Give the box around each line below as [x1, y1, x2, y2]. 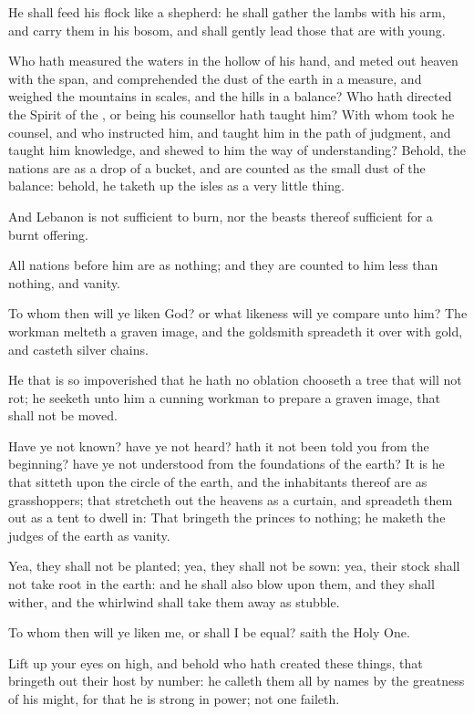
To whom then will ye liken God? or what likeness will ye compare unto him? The [8, 304, 468, 323]
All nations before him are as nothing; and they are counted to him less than [8, 255, 438, 274]
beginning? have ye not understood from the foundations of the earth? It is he [8, 454, 445, 473]
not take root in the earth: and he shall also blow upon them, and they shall [8, 574, 435, 594]
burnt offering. [8, 224, 88, 243]
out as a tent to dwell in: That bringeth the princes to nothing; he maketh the [8, 508, 446, 527]
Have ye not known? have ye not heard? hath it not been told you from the [8, 436, 429, 455]
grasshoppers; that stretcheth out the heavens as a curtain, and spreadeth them [8, 490, 453, 509]
